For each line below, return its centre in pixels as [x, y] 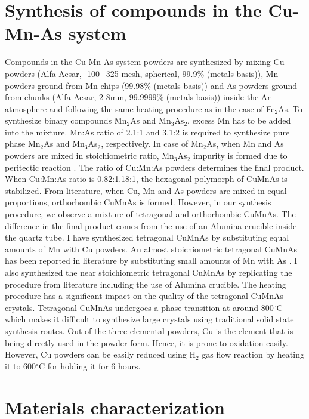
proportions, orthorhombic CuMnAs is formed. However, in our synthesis [138, 202]
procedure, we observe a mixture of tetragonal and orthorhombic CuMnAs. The [150, 214]
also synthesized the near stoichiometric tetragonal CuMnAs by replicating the [149, 272]
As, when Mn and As [245, 144]
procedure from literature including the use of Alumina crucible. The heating [146, 284]
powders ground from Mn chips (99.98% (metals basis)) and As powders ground [151, 85]
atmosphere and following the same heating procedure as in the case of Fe [140, 108]
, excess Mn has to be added [239, 120]
